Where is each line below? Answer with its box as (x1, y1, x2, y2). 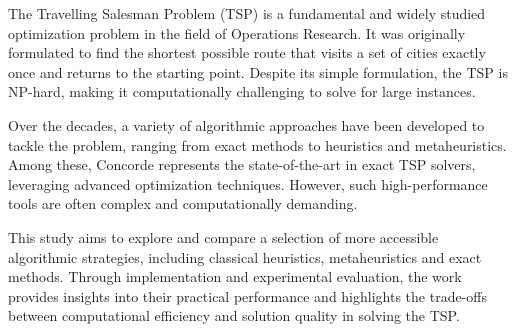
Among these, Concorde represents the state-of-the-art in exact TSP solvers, (8, 154, 476, 175)
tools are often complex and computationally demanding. (8, 193, 358, 214)
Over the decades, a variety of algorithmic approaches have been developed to (8, 114, 485, 135)
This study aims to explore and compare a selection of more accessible (8, 226, 439, 247)
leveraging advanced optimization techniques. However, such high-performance (8, 173, 488, 194)
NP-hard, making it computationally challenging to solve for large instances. (8, 81, 476, 102)
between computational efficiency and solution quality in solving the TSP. (8, 305, 460, 326)
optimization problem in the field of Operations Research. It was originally (8, 22, 466, 43)
